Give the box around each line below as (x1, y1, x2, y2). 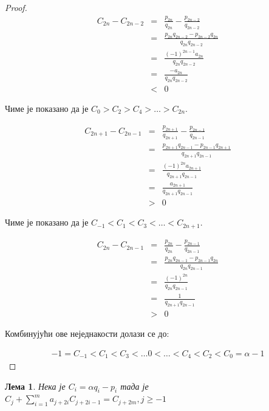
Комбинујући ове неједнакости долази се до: (5, 327, 169, 339)
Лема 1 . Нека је (5, 379, 66, 392)
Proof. (5, 1, 27, 13)
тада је (120, 379, 149, 392)
